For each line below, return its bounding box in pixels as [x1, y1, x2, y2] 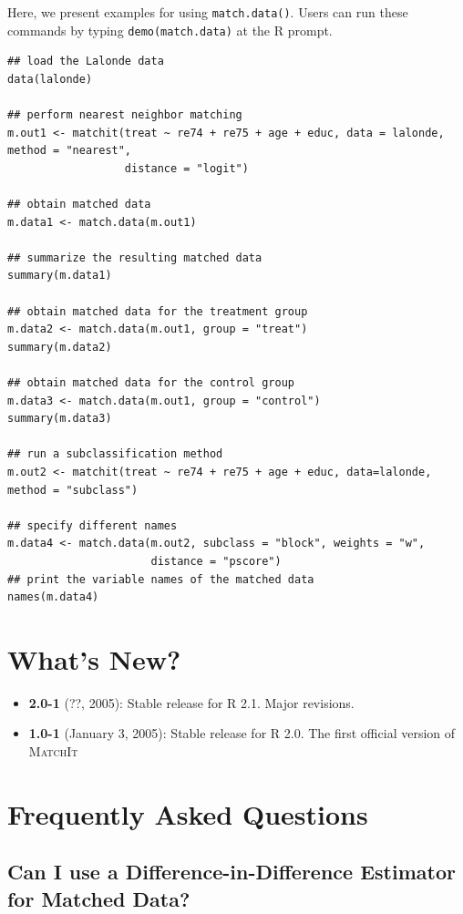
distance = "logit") [124, 161, 249, 175]
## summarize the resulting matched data [7, 251, 262, 264]
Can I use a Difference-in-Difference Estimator [7, 858, 456, 886]
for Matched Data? [7, 884, 190, 912]
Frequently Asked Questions [7, 795, 368, 832]
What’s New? [7, 640, 181, 677]
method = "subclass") [7, 483, 139, 497]
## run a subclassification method [7, 447, 223, 461]
